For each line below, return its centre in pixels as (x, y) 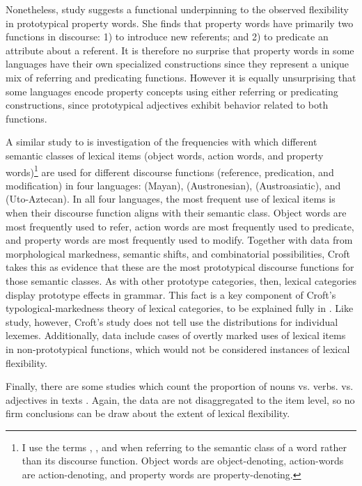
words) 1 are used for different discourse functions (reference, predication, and (170, 171)
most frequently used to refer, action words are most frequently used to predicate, (180, 226)
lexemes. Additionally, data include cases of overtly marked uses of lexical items (176, 335)
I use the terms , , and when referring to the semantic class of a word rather (184, 447)
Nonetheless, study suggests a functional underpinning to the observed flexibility (177, 9)
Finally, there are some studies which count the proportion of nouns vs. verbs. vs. (180, 386)
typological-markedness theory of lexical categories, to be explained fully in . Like (180, 308)
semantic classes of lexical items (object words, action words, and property (165, 155)
